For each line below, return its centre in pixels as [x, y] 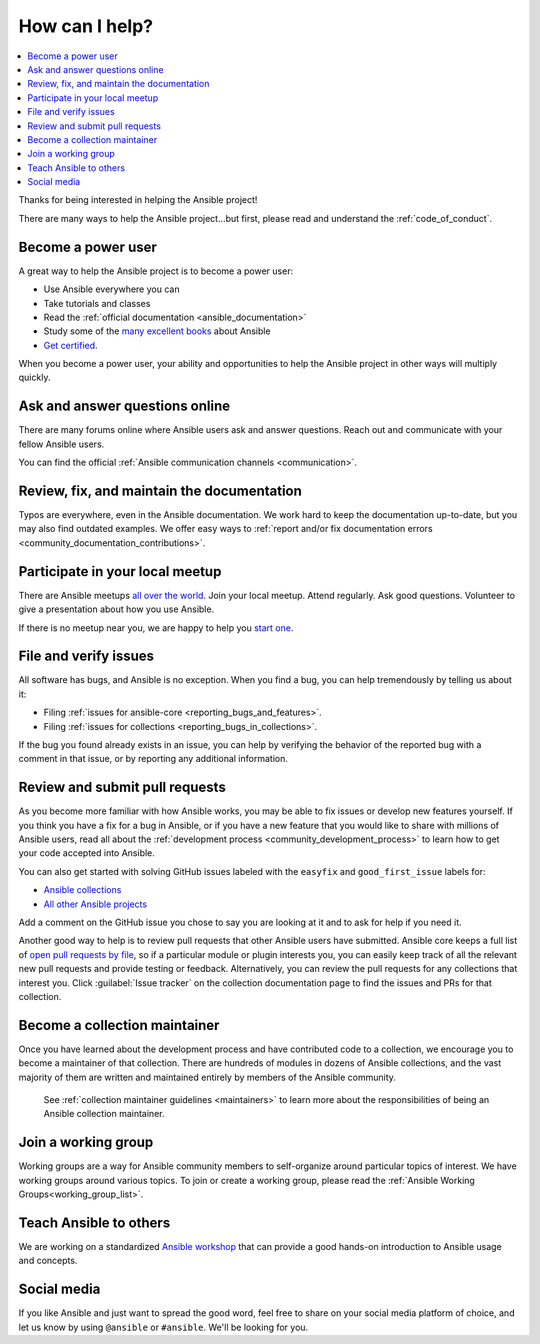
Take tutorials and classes [97, 303]
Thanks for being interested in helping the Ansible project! [138, 200]
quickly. [34, 377]
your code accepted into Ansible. [86, 853]
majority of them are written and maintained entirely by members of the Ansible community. [207, 1077]
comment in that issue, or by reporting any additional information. [153, 759]
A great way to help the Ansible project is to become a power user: [156, 271]
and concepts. [48, 1261]
